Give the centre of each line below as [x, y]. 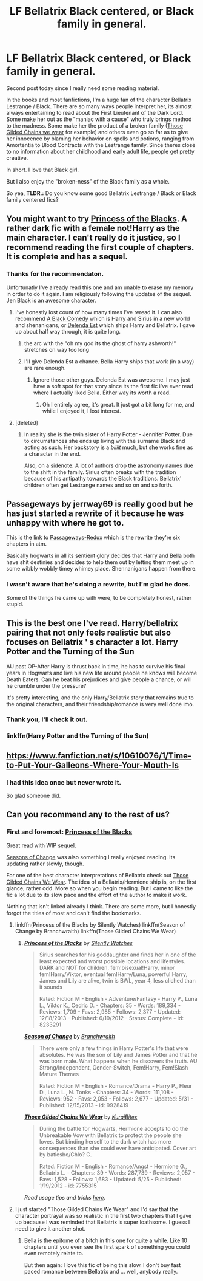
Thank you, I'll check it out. [47, 719]
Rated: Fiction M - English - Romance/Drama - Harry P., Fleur [115, 1085]
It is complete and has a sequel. [67, 257]
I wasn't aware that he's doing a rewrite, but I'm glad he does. [98, 585]
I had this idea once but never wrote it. [64, 782]
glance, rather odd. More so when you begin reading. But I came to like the [100, 888]
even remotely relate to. [54, 1253]
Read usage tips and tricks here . [65, 1197]
